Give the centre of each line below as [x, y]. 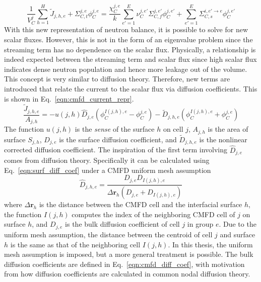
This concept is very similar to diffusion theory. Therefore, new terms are [117, 79]
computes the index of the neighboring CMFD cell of [153, 214]
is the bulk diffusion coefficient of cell [122, 224]
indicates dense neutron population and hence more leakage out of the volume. [126, 69]
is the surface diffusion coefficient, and [118, 139]
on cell [173, 129]
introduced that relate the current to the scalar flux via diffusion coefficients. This [131, 88]
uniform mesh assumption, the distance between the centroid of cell [108, 234]
